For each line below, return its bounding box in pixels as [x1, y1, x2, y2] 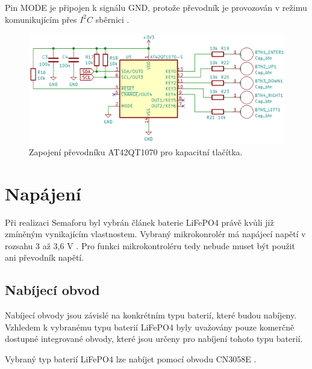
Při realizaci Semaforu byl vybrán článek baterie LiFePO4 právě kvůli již [5, 216, 274, 228]
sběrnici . [95, 13, 129, 25]
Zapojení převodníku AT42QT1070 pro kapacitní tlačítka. [29, 145, 243, 158]
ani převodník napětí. [5, 251, 84, 264]
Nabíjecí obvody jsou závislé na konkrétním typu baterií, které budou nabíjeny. [5, 309, 297, 321]
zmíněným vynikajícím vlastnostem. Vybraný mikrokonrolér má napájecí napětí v [5, 228, 306, 240]
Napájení [5, 181, 81, 205]
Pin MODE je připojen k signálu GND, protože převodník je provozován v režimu [5, 1, 307, 13]
